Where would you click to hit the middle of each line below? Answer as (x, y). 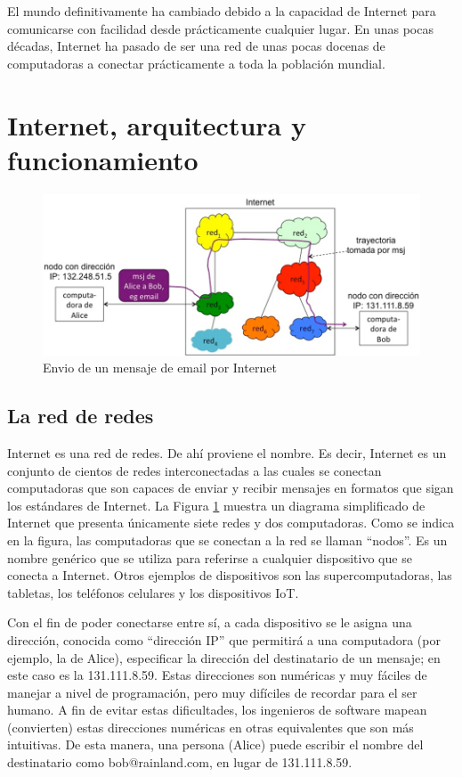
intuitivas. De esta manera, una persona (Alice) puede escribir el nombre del (215, 744)
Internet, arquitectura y (157, 124)
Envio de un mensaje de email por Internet (160, 368)
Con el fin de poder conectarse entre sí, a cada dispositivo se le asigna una (210, 622)
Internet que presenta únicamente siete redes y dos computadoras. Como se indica (231, 523)
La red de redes (81, 416)
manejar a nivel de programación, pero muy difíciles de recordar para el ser (212, 692)
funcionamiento (103, 159)
